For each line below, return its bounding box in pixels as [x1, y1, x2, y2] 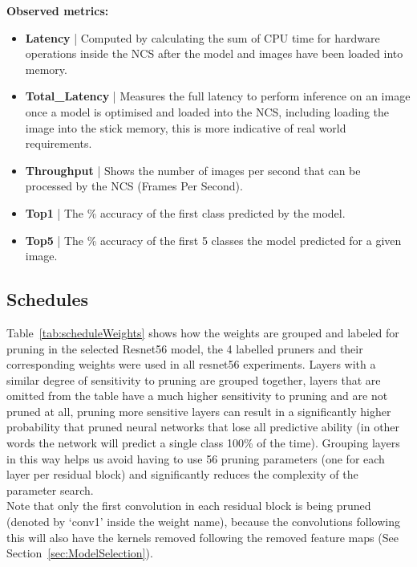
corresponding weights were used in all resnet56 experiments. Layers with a [6, 356, 376, 373]
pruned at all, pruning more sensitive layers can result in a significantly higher [6, 402, 391, 419]
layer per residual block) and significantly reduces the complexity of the [6, 466, 358, 483]
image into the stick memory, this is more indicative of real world [25, 119, 346, 136]
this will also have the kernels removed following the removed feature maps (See [6, 528, 399, 545]
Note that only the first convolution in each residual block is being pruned [6, 497, 371, 514]
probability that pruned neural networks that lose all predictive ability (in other [6, 418, 400, 435]
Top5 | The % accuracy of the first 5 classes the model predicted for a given [25, 231, 402, 248]
